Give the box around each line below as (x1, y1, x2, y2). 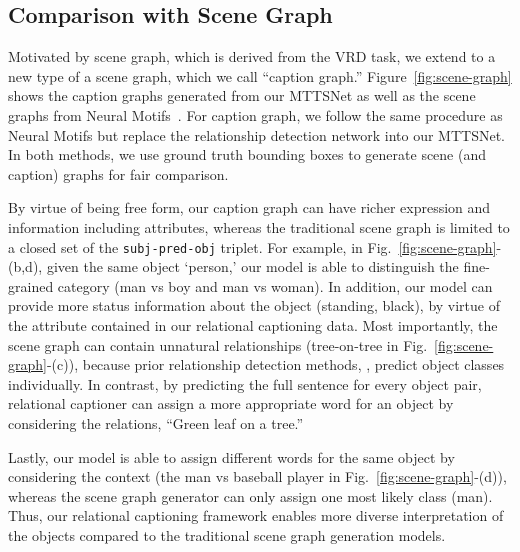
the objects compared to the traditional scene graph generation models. (8, 524, 446, 545)
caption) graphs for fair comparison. (8, 163, 229, 184)
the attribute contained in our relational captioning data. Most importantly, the (8, 314, 498, 335)
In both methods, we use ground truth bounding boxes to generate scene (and (8, 144, 487, 165)
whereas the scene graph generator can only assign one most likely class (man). (8, 485, 493, 506)
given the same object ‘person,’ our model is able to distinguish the (46, 256, 459, 277)
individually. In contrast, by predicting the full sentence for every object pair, (8, 373, 482, 394)
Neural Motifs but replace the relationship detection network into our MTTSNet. (8, 124, 505, 145)
